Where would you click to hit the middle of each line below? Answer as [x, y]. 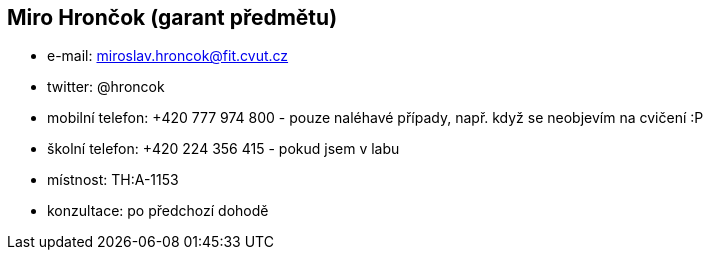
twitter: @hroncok [106, 87]
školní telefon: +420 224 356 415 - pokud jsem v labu [223, 149]
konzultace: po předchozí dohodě [158, 211]
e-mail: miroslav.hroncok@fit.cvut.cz [168, 56]
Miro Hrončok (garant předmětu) [172, 17]
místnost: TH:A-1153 [113, 180]
